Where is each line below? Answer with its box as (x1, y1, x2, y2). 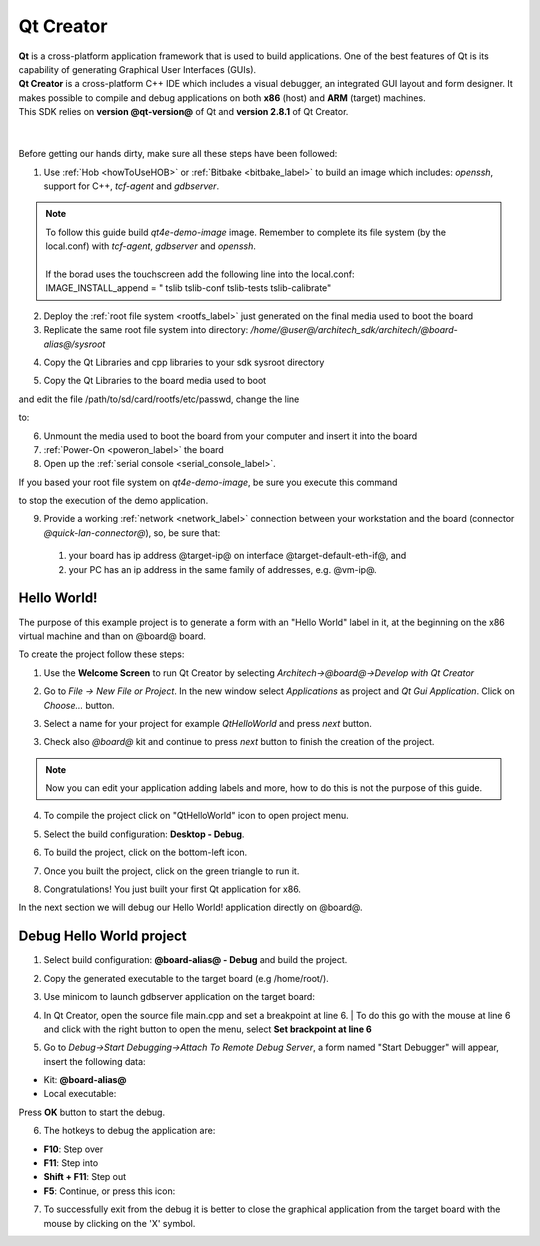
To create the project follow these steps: (18, 648, 185, 660)
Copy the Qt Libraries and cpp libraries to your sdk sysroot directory (43, 356, 325, 368)
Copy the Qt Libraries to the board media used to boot (43, 375, 267, 387)
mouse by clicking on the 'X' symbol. (43, 1217, 196, 1229)
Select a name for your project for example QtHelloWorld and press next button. (43, 717, 372, 729)
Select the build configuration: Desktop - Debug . (43, 828, 245, 840)
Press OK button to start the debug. (18, 1106, 165, 1118)
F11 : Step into (43, 1157, 99, 1169)
